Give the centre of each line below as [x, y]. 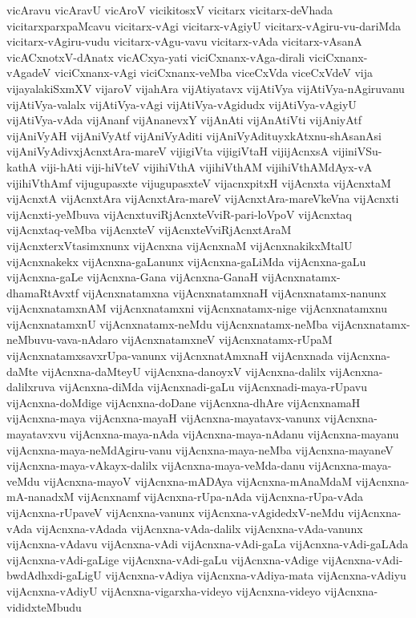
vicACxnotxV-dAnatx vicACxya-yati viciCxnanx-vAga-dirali [156, 57]
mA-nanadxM [40, 497]
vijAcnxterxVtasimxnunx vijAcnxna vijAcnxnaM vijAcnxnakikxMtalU [180, 245]
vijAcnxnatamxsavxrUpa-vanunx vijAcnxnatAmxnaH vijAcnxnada [170, 355]
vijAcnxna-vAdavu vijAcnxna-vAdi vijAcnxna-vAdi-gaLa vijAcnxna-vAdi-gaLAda [208, 544]
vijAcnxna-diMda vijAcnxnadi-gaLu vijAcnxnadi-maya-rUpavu [213, 387]
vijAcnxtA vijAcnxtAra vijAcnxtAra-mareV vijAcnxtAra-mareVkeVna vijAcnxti [203, 198]
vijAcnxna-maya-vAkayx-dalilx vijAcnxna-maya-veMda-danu [156, 465]
